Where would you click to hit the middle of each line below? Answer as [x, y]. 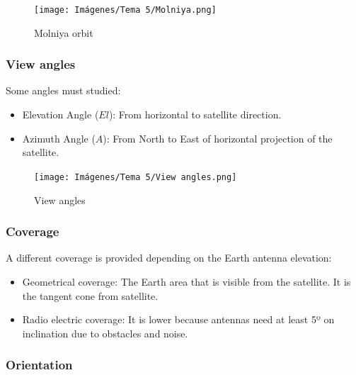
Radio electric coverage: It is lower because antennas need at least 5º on [178, 319]
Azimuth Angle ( [59, 138]
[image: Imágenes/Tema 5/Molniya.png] [125, 10]
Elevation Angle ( [61, 114]
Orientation [39, 365]
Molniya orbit [64, 32]
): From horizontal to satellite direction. [195, 114]
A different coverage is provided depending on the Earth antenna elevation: [169, 258]
